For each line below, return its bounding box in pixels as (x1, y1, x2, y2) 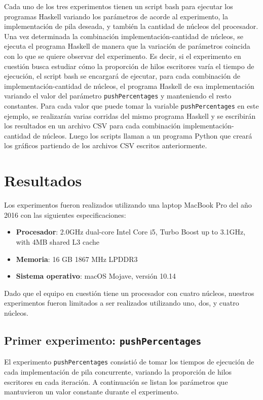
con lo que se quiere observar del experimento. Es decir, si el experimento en (4, 50, 241, 61)
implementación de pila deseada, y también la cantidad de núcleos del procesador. (4, 21, 258, 31)
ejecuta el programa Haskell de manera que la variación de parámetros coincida (4, 41, 250, 51)
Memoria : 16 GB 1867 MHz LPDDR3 (16, 253, 138, 264)
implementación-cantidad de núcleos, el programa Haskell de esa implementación (4, 80, 254, 91)
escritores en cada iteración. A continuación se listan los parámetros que (4, 376, 228, 387)
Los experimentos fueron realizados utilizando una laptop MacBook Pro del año (4, 199, 252, 210)
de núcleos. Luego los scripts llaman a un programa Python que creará (33, 130, 252, 141)
